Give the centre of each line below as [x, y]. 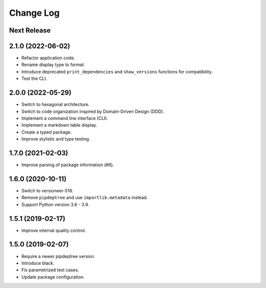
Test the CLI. [34, 78]
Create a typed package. [47, 132]
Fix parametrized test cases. [50, 270]
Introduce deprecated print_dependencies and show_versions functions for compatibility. [117, 72]
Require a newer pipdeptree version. [58, 256]
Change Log [34, 13]
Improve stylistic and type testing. [56, 139]
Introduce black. [38, 263]
